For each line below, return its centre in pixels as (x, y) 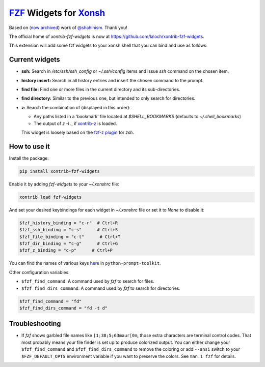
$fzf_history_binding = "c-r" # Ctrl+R (68, 223)
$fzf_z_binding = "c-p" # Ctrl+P (66, 250)
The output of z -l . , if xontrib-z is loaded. (75, 123)
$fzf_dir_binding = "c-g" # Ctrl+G (68, 243)
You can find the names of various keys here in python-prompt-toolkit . (85, 263)
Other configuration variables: (39, 272)
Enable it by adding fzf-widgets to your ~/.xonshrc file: (64, 184)
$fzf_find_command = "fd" (51, 301)
